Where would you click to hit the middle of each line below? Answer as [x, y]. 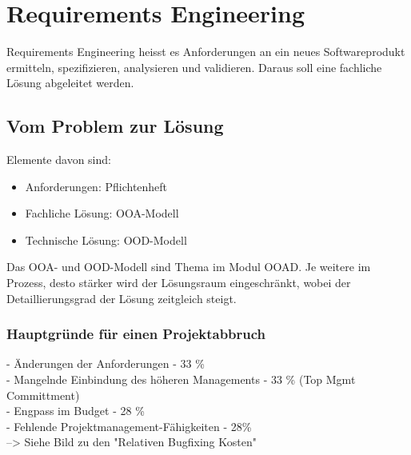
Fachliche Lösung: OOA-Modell [102, 213]
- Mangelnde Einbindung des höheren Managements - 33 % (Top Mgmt [181, 379]
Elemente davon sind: [59, 160]
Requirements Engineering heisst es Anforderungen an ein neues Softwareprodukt [206, 52]
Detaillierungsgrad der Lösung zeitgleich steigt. [122, 298]
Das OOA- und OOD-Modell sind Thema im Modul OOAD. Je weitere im [189, 267]
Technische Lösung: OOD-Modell [106, 239]
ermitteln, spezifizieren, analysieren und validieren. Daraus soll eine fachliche [194, 67]
